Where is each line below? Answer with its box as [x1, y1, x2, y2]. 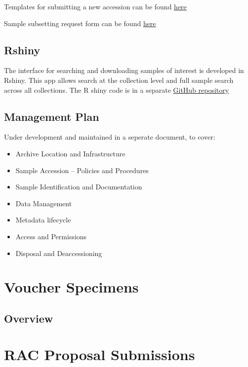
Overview [4, 310, 53, 326]
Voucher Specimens [4, 277, 139, 297]
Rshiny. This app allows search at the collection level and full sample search [4, 74, 234, 85]
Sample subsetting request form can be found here [4, 18, 156, 28]
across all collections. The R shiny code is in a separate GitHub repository [4, 84, 229, 95]
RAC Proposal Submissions [4, 344, 195, 365]
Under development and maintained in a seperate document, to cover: [4, 132, 215, 142]
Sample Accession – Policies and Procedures [15, 165, 149, 175]
